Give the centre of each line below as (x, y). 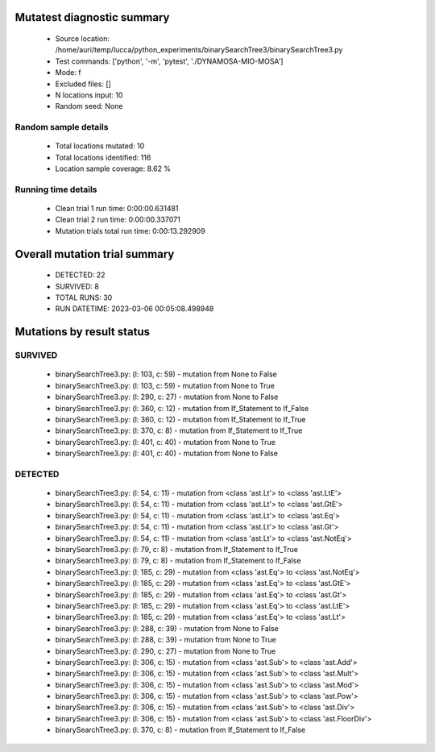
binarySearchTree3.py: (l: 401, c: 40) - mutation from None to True (165, 442)
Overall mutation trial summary (95, 254)
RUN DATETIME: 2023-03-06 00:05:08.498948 (135, 309)
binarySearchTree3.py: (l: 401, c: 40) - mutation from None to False (166, 453)
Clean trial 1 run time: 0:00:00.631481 (117, 209)
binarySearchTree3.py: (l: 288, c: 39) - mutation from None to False (167, 628)
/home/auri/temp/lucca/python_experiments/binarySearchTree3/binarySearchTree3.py (199, 50)
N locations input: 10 (89, 95)
